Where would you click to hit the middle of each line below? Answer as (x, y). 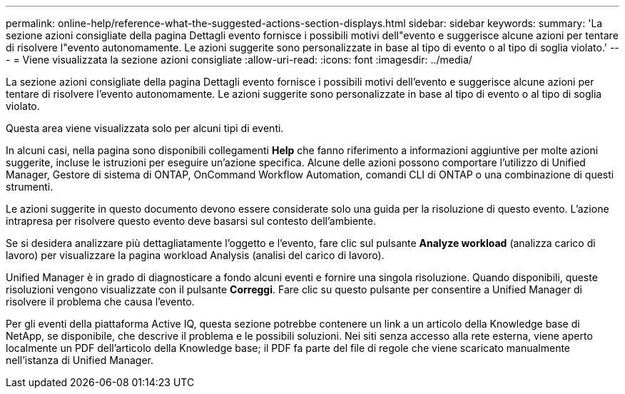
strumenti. (30, 187)
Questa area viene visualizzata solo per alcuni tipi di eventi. (145, 128)
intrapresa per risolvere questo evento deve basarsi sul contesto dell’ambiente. (191, 221)
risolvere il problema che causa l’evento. (100, 302)
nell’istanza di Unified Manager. (80, 360)
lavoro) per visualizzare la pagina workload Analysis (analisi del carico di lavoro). (195, 255)
